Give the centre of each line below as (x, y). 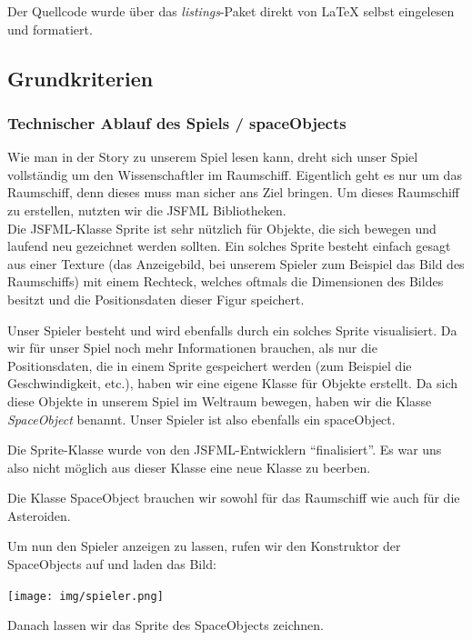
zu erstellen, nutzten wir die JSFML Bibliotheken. (147, 210)
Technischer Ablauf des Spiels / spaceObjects (177, 122)
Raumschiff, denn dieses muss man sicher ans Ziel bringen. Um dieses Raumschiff (233, 192)
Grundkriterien (80, 78)
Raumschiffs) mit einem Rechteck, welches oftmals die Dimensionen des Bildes (226, 281)
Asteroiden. (39, 515)
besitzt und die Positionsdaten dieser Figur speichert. (156, 299)
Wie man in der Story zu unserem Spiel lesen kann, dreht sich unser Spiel (213, 157)
